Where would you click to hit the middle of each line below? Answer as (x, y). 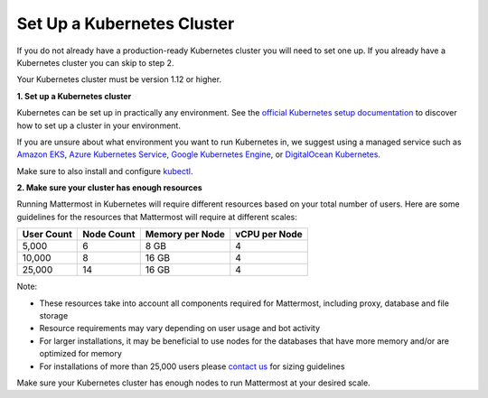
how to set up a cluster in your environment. (99, 125)
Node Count (109, 235)
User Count (47, 235)
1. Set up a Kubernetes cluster (74, 96)
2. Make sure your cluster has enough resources (109, 188)
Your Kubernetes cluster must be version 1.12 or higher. (119, 79)
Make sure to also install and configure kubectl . (105, 171)
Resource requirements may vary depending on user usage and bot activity (180, 329)
